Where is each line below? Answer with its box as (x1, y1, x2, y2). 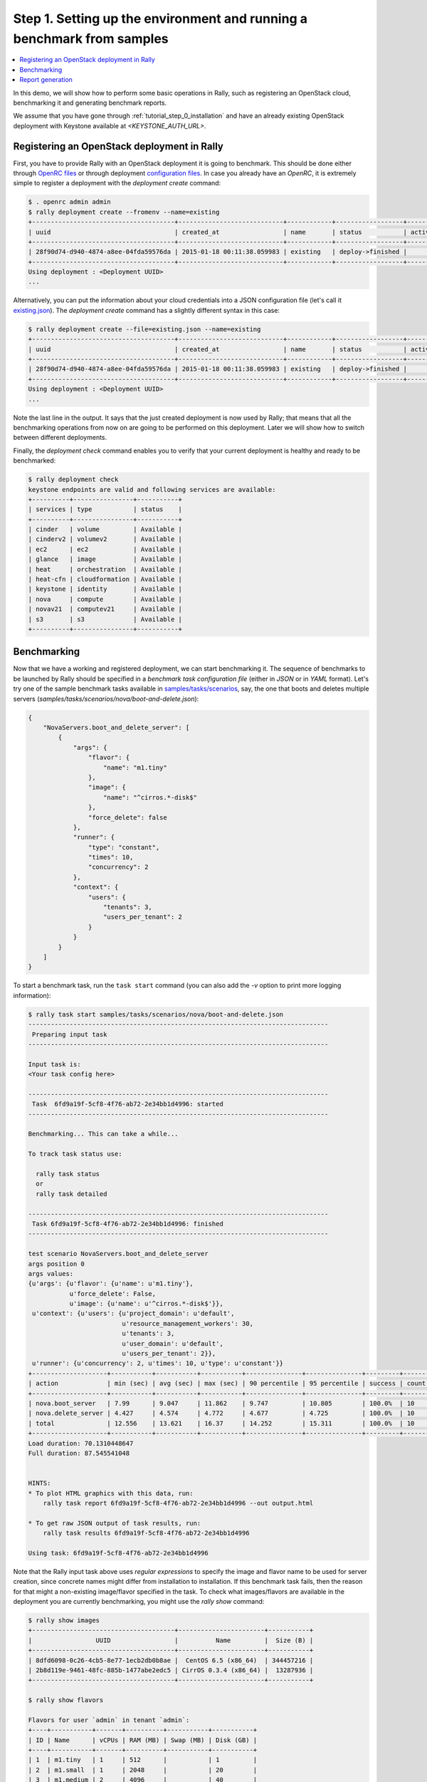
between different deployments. (13, 433, 107, 442)
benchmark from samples (13, 31, 169, 46)
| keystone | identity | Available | (28, 585, 183, 593)
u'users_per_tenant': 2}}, (122, 1349, 216, 1358)
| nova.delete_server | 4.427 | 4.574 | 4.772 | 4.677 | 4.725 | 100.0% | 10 (28, 1409, 415, 1418)
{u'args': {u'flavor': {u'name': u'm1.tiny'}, (28, 1279, 194, 1288)
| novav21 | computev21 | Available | (28, 605, 183, 613)
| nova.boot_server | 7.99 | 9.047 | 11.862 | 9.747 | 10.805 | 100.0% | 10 (28, 1399, 415, 1407)
